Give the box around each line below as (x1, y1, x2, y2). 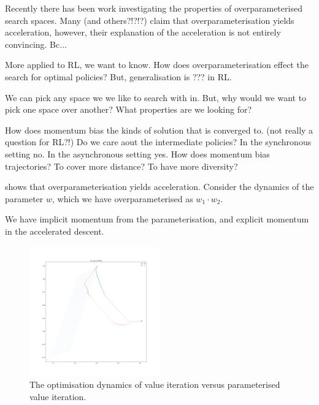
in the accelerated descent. (5, 224, 104, 237)
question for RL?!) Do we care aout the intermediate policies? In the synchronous (5, 135, 312, 148)
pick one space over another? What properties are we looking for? (5, 103, 252, 116)
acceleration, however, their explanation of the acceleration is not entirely (5, 26, 281, 39)
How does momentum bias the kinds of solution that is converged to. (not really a (5, 123, 313, 136)
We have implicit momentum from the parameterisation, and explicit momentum (5, 213, 309, 225)
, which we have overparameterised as (52, 192, 193, 205)
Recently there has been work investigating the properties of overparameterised (5, 2, 302, 14)
